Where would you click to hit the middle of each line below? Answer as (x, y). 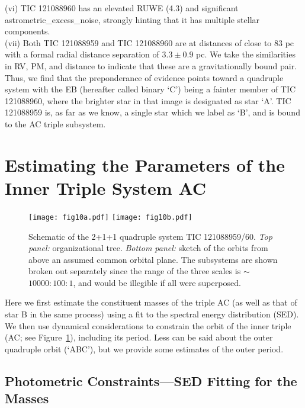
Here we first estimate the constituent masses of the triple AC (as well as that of (151, 302)
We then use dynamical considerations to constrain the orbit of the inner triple (148, 325)
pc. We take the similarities (246, 54)
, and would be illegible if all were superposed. (157, 282)
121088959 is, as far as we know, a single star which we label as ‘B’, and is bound (152, 112)
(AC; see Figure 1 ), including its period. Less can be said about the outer (139, 337)
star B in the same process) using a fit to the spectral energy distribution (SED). (152, 314)
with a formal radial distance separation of (82, 54)
